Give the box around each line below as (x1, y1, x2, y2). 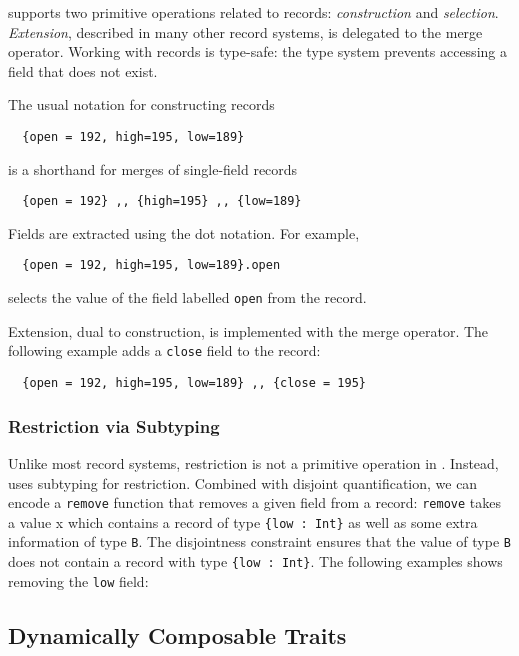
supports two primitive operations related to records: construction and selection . (8, 2, 499, 22)
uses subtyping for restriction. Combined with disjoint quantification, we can (8, 472, 478, 493)
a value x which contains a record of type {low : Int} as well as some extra (8, 511, 478, 532)
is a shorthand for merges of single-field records (8, 158, 298, 179)
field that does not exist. (8, 60, 158, 81)
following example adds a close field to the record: (8, 340, 321, 361)
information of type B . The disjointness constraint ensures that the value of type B (8, 531, 511, 552)
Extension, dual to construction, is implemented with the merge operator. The (8, 320, 489, 341)
